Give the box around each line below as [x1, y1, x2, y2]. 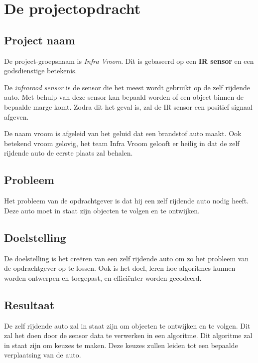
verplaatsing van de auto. [4, 350, 81, 360]
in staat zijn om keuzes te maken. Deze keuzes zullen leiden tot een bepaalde [4, 340, 238, 350]
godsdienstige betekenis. [4, 65, 77, 76]
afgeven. [4, 111, 29, 122]
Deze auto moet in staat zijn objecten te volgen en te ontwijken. [4, 205, 200, 215]
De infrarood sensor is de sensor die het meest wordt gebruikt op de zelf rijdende [4, 82, 250, 92]
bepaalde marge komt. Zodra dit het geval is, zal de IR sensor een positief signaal [4, 101, 253, 112]
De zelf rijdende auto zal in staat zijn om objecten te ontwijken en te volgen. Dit [4, 320, 251, 331]
